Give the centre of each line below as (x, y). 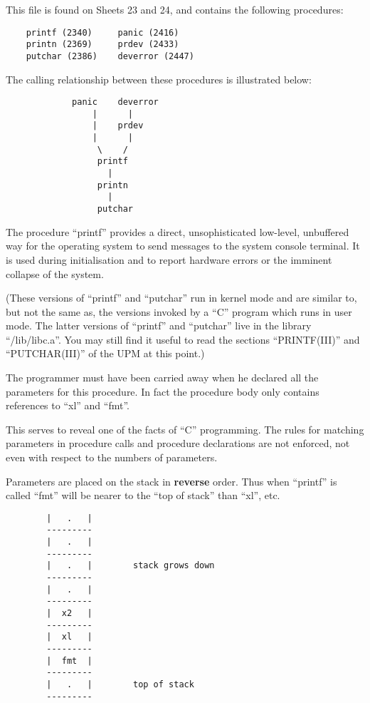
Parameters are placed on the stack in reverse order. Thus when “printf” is (171, 481)
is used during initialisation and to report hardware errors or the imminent (169, 259)
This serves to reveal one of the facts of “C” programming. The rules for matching (185, 429)
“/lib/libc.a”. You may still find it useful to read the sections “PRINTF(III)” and (183, 339)
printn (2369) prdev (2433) (102, 45)
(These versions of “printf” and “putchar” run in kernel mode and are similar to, (181, 298)
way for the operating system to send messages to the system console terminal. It (183, 246)
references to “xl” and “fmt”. (68, 405)
